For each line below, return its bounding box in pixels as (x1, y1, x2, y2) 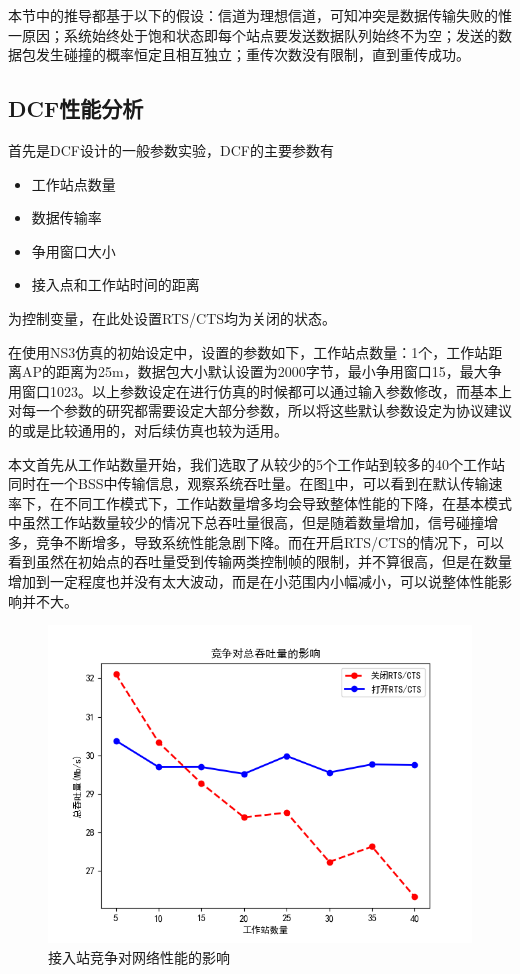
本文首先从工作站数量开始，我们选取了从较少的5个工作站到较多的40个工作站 (8, 453, 505, 474)
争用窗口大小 (31, 240, 116, 261)
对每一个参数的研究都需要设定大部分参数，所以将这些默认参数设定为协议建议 (8, 400, 512, 421)
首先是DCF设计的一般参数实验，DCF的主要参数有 (8, 139, 334, 160)
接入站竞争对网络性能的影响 (48, 946, 230, 967)
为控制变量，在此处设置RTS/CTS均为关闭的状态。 (8, 307, 337, 328)
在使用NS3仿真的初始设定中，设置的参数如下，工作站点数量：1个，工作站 (8, 341, 489, 362)
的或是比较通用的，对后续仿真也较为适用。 (8, 419, 288, 440)
